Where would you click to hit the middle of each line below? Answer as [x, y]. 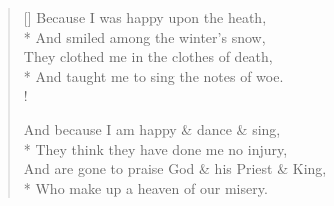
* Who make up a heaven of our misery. [145, 187]
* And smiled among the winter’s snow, [144, 36]
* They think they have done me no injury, [155, 148]
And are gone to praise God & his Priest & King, [175, 168]
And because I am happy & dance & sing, [152, 128]
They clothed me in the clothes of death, [148, 56]
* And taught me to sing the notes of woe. [153, 75]
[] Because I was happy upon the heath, [145, 17]
